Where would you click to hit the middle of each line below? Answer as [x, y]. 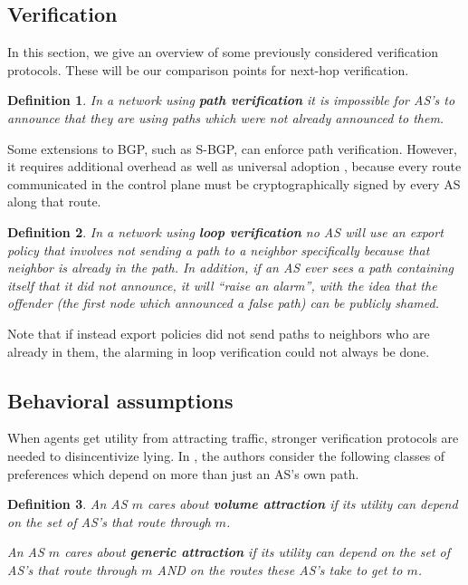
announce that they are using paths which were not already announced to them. [226, 117]
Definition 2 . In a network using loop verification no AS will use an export [225, 231]
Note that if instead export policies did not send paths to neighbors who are [219, 333]
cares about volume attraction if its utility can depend [302, 504]
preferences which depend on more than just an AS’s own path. [183, 473]
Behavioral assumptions [120, 400]
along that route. [54, 201]
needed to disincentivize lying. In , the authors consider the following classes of [226, 455]
